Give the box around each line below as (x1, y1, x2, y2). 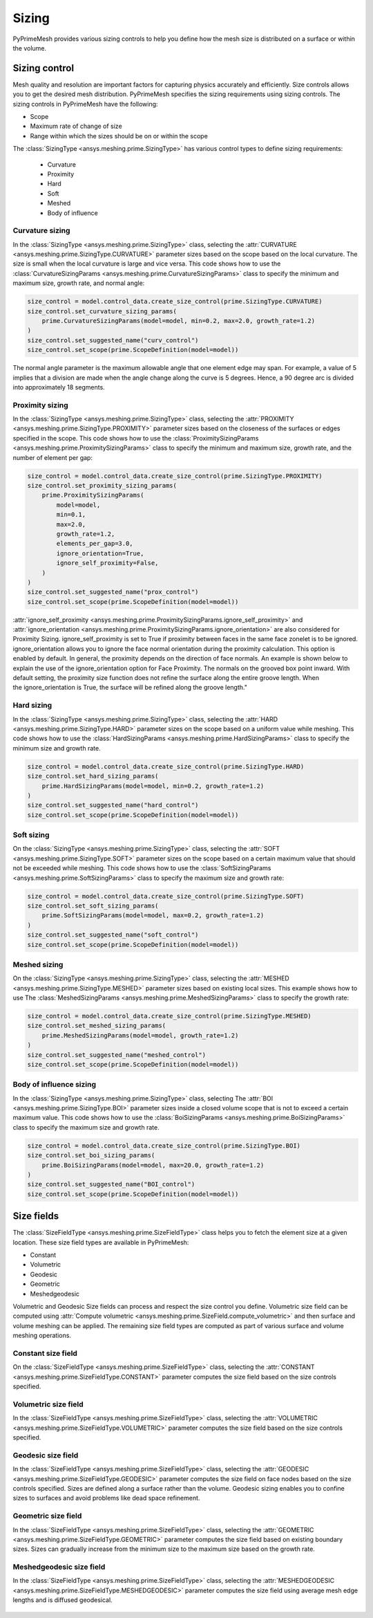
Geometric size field (12, 1511, 82, 1521)
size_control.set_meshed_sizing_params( (27, 1022, 166, 1030)
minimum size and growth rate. (12, 744, 101, 752)
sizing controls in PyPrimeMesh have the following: (12, 100, 158, 108)
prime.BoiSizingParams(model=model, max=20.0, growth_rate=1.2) (41, 1161, 265, 1169)
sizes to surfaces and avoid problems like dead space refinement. (12, 1494, 200, 1502)
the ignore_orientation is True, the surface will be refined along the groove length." (12, 683, 248, 692)
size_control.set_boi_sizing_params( (27, 1152, 155, 1159)
